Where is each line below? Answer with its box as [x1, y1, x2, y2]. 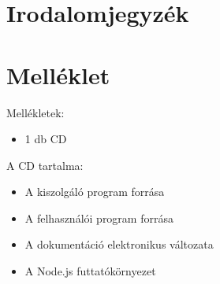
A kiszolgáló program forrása [24, 183, 165, 200]
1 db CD [24, 131, 67, 147]
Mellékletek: [6, 104, 65, 120]
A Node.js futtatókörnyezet [24, 263, 156, 279]
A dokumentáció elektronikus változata [24, 236, 214, 253]
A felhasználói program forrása [24, 209, 173, 226]
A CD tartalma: [6, 157, 84, 173]
